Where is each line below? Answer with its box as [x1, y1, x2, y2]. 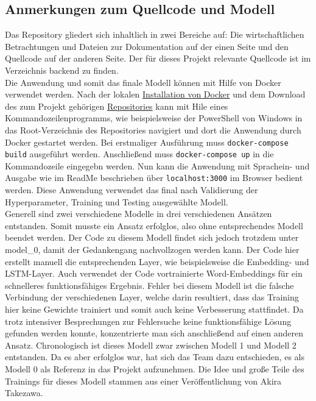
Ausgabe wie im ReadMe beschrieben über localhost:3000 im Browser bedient [5, 171, 303, 184]
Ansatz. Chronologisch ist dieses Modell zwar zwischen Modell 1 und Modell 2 [5, 338, 297, 351]
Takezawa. [5, 386, 43, 399]
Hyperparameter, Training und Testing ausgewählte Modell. [5, 195, 228, 208]
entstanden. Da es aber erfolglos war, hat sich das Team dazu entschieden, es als [5, 350, 305, 363]
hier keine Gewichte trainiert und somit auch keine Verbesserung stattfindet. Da [5, 303, 304, 316]
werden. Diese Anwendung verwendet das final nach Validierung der [5, 183, 258, 196]
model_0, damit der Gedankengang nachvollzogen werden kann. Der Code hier [5, 243, 300, 256]
